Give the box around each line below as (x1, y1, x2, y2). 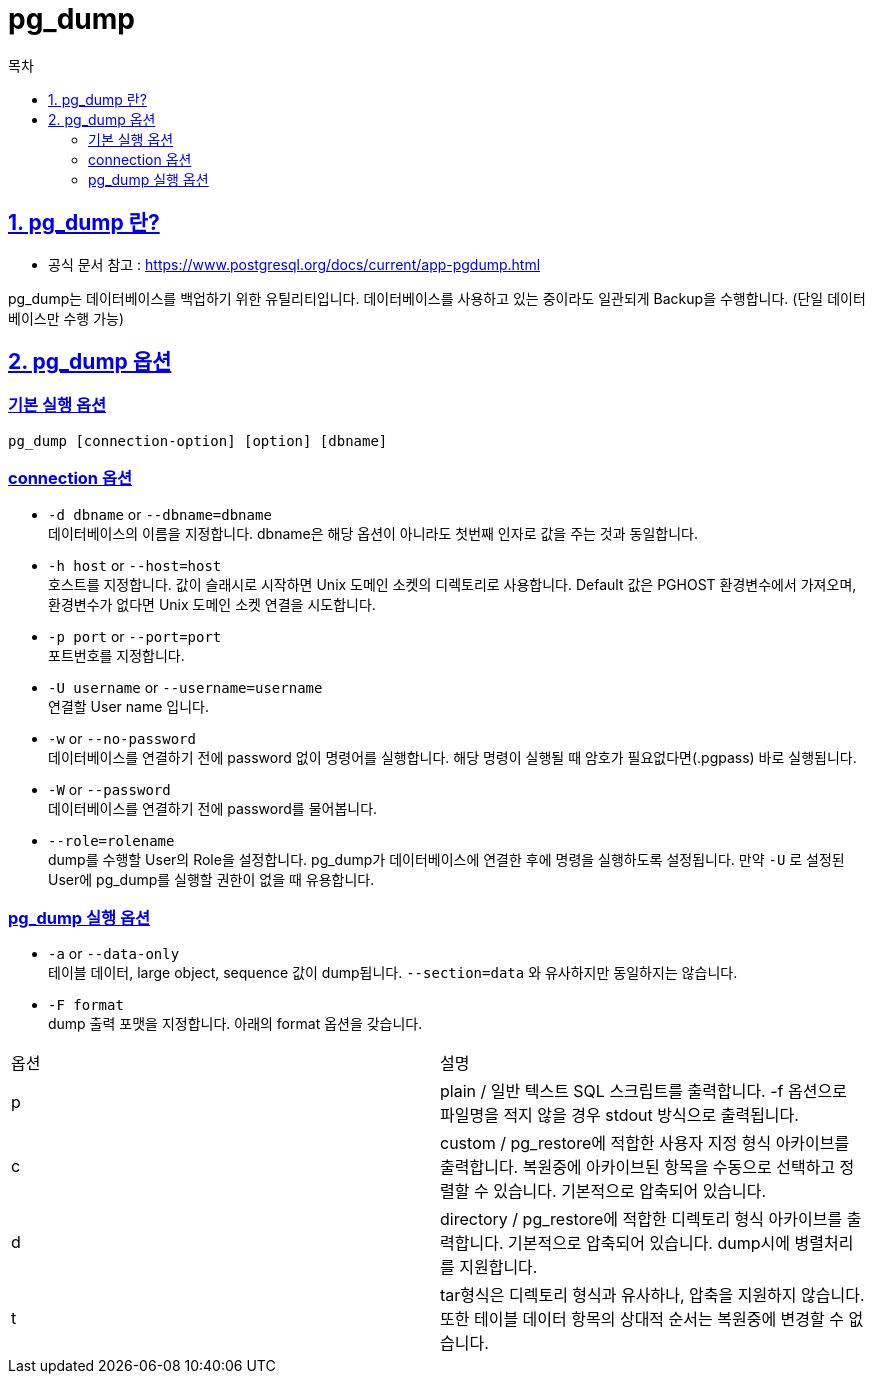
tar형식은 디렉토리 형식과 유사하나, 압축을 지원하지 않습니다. (440, 1285, 865, 1306)
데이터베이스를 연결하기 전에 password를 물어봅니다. (48, 799, 378, 817)
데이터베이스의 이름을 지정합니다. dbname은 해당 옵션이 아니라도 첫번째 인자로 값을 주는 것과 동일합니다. (48, 524, 698, 542)
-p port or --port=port (48, 627, 222, 645)
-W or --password (48, 780, 171, 798)
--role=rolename (48, 832, 175, 849)
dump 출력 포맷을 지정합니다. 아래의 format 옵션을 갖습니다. (48, 1015, 423, 1033)
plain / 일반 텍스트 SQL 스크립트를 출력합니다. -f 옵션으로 (440, 1081, 847, 1102)
